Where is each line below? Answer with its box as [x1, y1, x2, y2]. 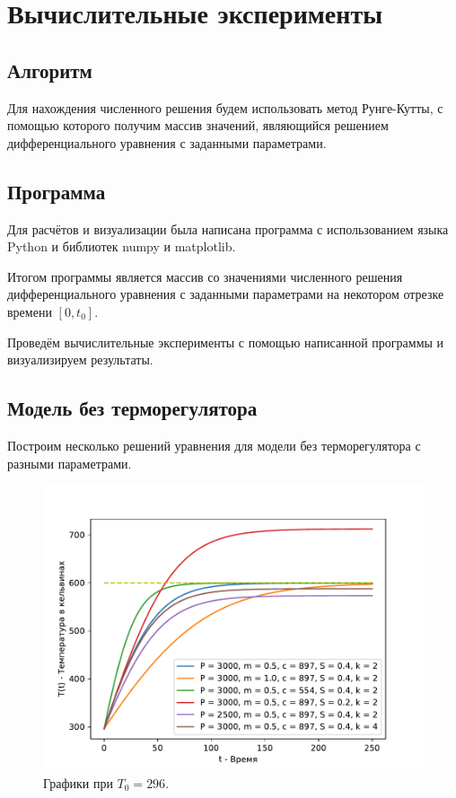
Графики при [43, 773, 113, 792]
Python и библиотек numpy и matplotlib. [7, 237, 236, 256]
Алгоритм [7, 56, 92, 83]
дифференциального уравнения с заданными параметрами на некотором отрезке [7, 285, 444, 303]
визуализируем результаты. [7, 350, 153, 369]
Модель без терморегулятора [7, 394, 258, 422]
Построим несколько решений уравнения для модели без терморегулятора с [7, 435, 421, 454]
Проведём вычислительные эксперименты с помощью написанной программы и [7, 332, 444, 351]
